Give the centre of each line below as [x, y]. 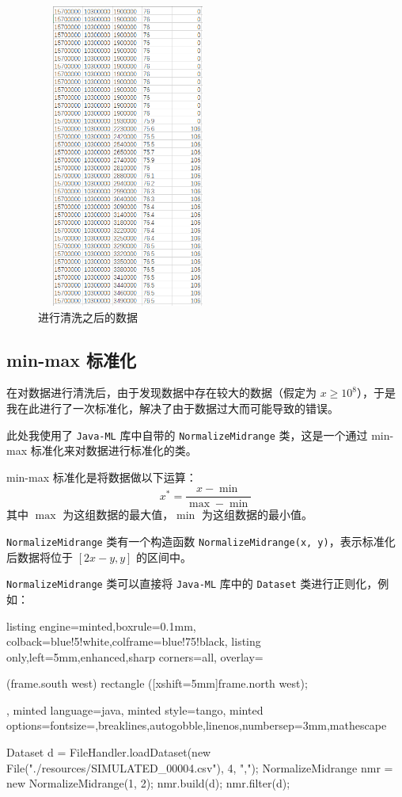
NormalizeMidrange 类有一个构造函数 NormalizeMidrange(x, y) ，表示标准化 [201, 542]
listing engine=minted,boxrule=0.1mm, [101, 625]
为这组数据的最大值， [118, 515]
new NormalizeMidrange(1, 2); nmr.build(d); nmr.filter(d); [148, 783]
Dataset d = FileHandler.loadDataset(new [109, 752]
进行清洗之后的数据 [88, 317]
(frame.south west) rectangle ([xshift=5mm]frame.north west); [157, 683]
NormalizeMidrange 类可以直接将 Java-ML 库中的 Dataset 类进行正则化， [192, 583]
